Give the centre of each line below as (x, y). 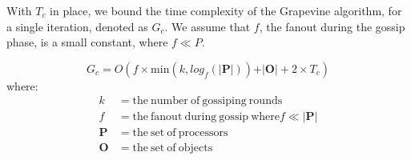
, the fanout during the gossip (332, 26)
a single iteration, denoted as (77, 26)
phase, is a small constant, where (87, 42)
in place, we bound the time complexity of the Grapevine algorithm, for (226, 10)
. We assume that (208, 26)
